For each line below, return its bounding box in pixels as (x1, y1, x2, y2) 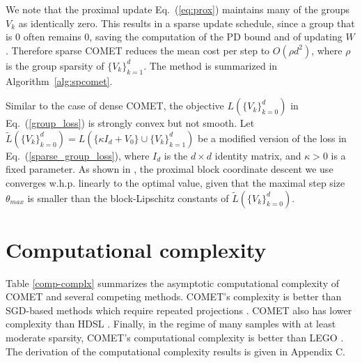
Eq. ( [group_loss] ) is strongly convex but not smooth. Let (6, 116, 255, 130)
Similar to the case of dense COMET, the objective (6, 98, 224, 113)
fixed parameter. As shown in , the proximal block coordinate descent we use (6, 162, 333, 176)
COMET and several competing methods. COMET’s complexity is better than (6, 289, 342, 304)
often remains (23, 29, 81, 44)
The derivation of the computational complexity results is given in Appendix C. (6, 343, 345, 358)
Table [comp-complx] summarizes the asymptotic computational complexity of (6, 275, 339, 290)
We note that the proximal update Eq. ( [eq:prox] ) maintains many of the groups (6, 2, 350, 16)
